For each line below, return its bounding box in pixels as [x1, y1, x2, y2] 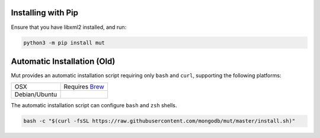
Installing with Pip [11, 8, 78, 18]
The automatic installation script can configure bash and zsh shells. [11, 102, 177, 109]
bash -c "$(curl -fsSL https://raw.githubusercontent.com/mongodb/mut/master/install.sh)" [23, 118, 296, 124]
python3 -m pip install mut [23, 39, 105, 46]
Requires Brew [63, 83, 105, 91]
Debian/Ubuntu [14, 90, 57, 98]
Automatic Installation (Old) [11, 56, 116, 66]
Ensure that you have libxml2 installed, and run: [11, 24, 127, 31]
